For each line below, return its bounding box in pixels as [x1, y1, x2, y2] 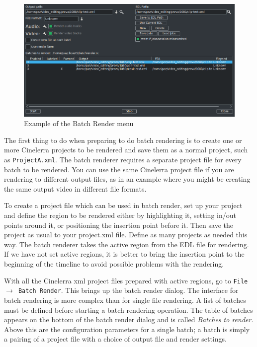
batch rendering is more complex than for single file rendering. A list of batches [4, 294, 246, 305]
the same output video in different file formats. [4, 183, 147, 194]
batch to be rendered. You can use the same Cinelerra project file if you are [4, 164, 234, 174]
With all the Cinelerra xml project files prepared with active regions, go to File [4, 275, 248, 285]
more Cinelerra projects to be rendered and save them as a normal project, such [4, 144, 248, 155]
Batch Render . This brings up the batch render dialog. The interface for [18, 285, 239, 295]
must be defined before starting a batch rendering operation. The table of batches [4, 304, 253, 315]
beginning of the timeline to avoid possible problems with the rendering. [4, 259, 224, 269]
